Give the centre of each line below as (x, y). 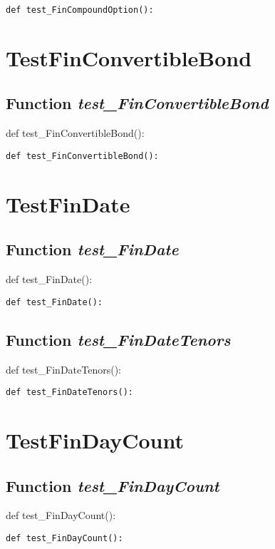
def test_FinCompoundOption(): (80, 10)
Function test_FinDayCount (113, 485)
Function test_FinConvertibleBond (137, 103)
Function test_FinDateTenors (118, 339)
